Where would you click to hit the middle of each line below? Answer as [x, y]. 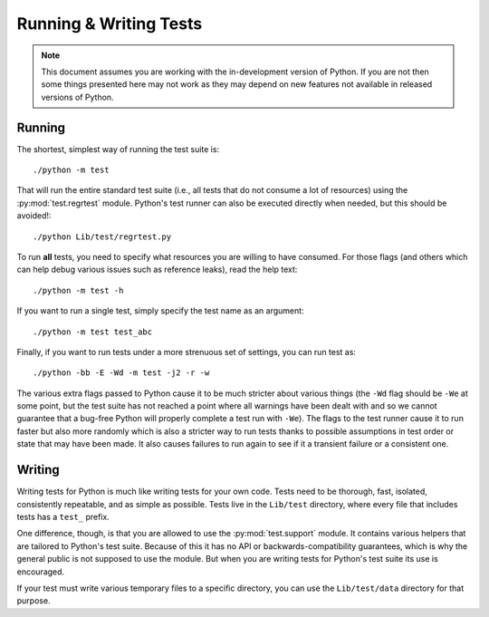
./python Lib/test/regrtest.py [102, 236]
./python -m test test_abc [93, 332]
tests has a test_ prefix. [63, 516]
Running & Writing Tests [110, 24]
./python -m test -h [78, 290]
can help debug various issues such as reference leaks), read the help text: [157, 270]
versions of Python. [77, 97]
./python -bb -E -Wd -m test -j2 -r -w [121, 373]
